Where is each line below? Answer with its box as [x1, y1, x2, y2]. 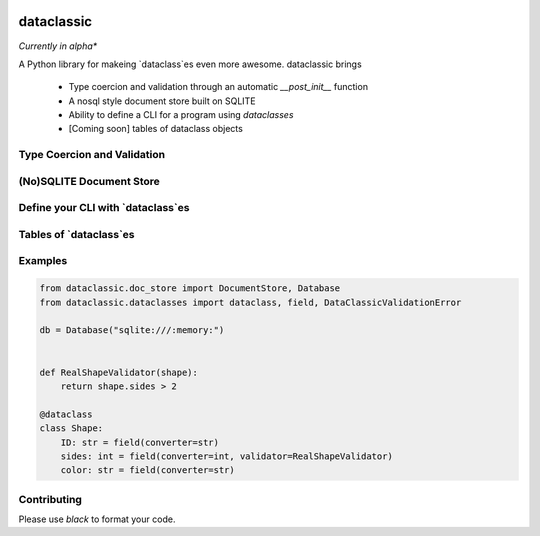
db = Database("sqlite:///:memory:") [39, 325, 225, 336]
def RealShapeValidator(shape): [39, 366, 199, 378]
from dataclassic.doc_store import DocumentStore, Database [39, 283, 341, 294]
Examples [18, 254, 68, 268]
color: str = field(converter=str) [60, 465, 235, 476]
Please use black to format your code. [18, 513, 176, 525]
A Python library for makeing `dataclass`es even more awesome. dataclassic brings [18, 58, 362, 70]
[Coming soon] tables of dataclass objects [68, 123, 244, 135]
